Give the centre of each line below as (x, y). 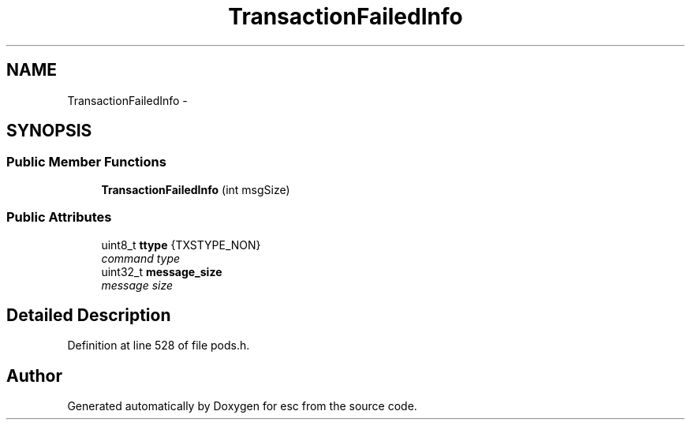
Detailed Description (89, 315)
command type (141, 258)
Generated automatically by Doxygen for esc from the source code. (242, 406)
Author (34, 376)
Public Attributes (59, 217)
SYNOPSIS (49, 131)
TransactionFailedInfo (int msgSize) (196, 189)
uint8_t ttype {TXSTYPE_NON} (181, 245)
